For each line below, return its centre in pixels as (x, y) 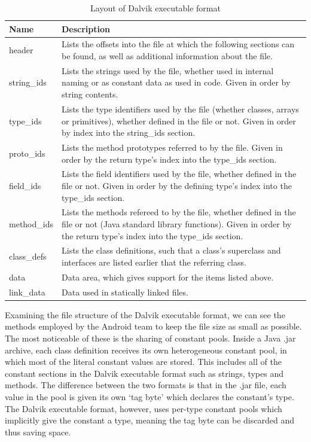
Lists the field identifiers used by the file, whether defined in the (179, 174)
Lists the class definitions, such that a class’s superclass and (171, 250)
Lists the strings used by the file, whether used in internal (167, 70)
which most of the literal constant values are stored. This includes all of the (143, 362)
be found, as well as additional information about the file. (167, 56)
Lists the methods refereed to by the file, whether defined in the (179, 212)
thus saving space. (38, 432)
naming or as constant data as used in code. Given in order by (176, 82)
